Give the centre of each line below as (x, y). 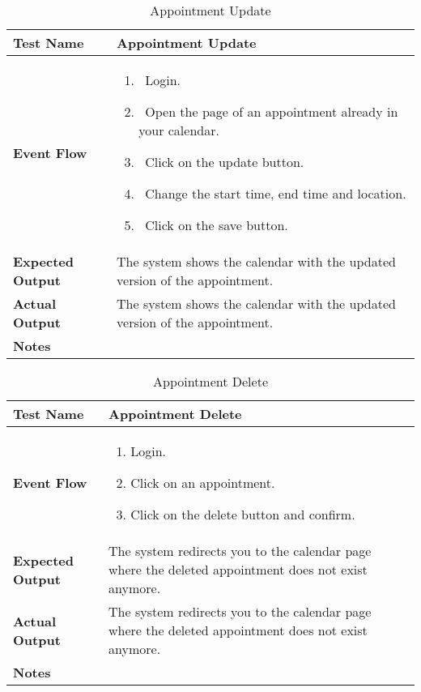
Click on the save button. (217, 225)
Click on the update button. (225, 162)
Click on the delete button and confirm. (243, 514)
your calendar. (179, 130)
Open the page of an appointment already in (272, 111)
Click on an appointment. (203, 483)
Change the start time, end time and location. (276, 193)
